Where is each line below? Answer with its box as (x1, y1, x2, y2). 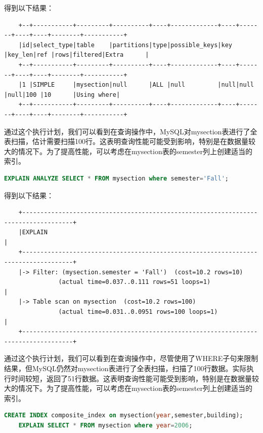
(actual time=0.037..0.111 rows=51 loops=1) (58, 278, 211, 286)
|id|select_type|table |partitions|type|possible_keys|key (18, 41, 233, 49)
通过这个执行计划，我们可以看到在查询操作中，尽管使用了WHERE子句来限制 (4, 353, 258, 364)
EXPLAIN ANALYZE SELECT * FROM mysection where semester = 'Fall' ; (4, 174, 229, 182)
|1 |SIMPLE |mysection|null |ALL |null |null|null (18, 81, 254, 89)
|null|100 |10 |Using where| (4, 91, 120, 98)
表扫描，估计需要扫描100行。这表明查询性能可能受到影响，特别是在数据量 (4, 136, 248, 147)
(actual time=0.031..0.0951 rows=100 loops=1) (58, 308, 218, 316)
